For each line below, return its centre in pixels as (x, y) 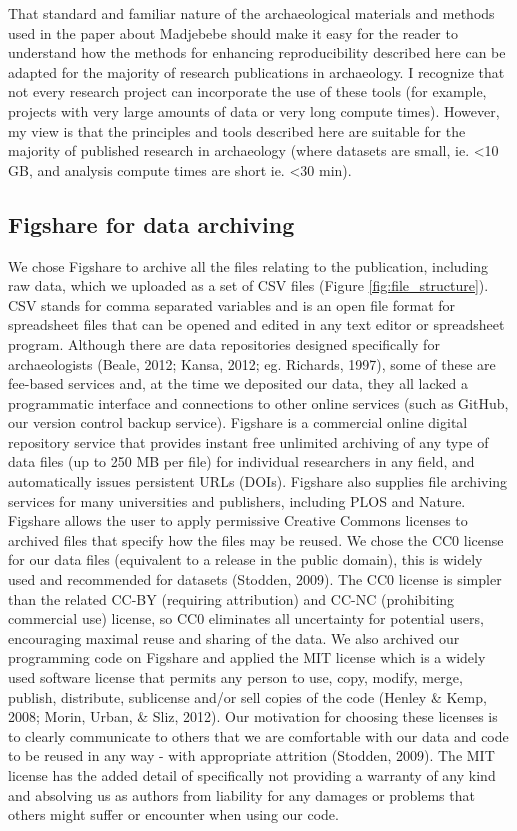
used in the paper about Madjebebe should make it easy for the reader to (233, 32)
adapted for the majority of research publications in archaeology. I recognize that (256, 71)
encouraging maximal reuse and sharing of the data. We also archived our (234, 637)
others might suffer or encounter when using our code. (173, 814)
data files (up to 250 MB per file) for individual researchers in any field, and (241, 461)
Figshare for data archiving (151, 223)
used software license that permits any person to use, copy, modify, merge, (235, 677)
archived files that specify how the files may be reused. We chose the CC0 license (256, 539)
